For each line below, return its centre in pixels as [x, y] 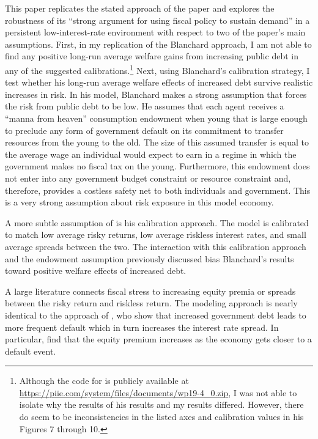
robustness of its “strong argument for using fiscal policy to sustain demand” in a [157, 20]
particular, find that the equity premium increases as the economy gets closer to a [158, 339]
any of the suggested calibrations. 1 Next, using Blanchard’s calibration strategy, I [157, 69]
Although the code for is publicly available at [104, 381]
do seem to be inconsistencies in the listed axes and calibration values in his [161, 417]
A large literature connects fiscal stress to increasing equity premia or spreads [150, 291]
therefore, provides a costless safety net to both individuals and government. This [158, 190]
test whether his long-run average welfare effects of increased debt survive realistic [159, 82]
